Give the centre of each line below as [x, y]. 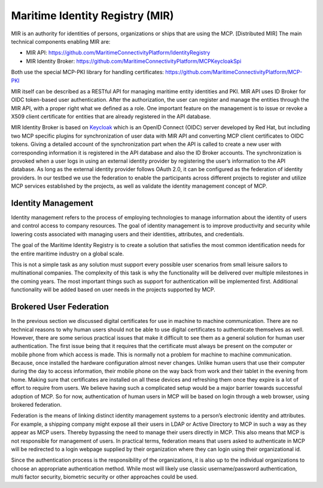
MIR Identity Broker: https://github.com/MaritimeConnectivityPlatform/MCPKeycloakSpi [134, 61]
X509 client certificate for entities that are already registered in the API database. [111, 117]
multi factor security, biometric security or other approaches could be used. [105, 477]
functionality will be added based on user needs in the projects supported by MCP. [113, 289]
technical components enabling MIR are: [61, 41]
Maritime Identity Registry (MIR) [92, 16]
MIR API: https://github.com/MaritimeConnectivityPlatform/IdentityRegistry [118, 53]
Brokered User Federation [60, 307]
